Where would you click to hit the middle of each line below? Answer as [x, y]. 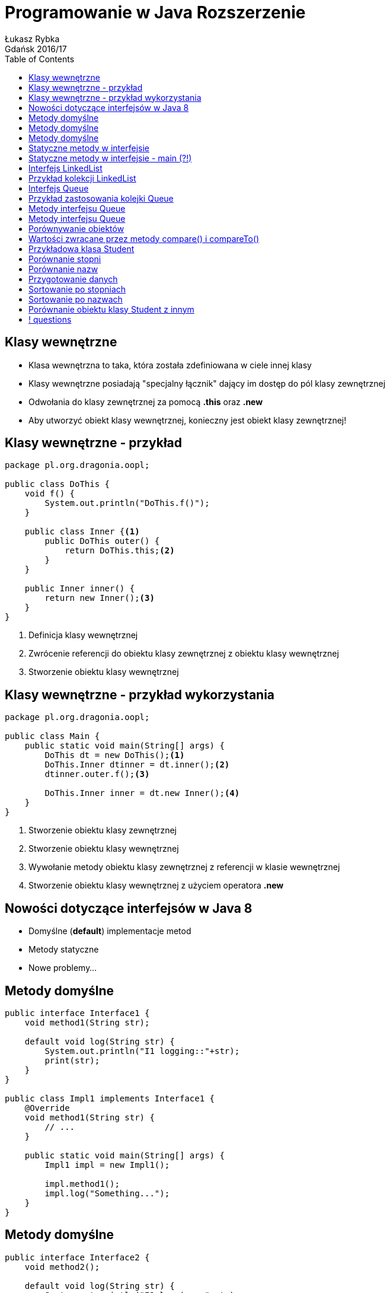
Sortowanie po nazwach [76, 299]
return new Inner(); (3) [100, 598]
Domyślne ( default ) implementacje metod [110, 931]
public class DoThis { [57, 484]
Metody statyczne [64, 950]
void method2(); [62, 1267]
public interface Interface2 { [77, 1257]
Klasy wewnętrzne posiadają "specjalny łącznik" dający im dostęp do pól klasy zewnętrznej [207, 383]
